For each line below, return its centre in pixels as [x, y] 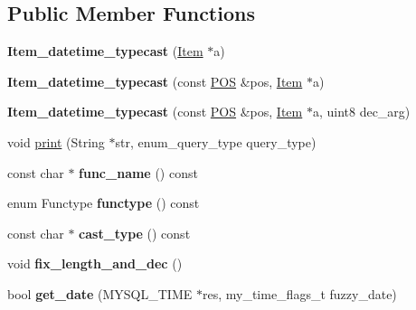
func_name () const [138, 172]
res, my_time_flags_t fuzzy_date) [299, 293]
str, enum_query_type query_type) [216, 141]
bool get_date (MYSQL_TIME [100, 293]
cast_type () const [135, 233]
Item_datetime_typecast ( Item [105, 51]
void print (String [56, 141]
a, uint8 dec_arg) [361, 112]
